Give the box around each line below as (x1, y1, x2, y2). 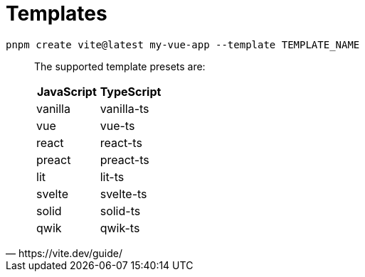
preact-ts (100, 152, 149, 167)
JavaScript (36, 84, 97, 99)
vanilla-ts (100, 101, 149, 116)
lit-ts (100, 169, 125, 184)
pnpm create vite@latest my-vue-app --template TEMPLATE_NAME (6, 38, 360, 50)
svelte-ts (100, 186, 147, 201)
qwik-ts (100, 220, 140, 235)
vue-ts (100, 118, 135, 133)
